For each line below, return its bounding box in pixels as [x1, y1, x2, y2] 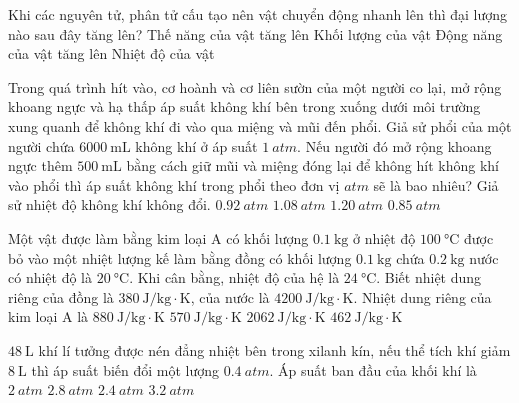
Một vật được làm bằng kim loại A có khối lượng [8, 227, 309, 248]
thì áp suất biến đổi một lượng [31, 359, 220, 380]
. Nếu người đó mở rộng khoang [297, 135, 492, 156]
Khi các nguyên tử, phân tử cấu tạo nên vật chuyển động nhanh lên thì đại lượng [8, 4, 507, 24]
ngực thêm [8, 155, 73, 176]
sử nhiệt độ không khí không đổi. [8, 194, 211, 215]
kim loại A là [8, 306, 89, 327]
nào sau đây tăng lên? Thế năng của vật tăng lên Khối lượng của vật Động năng [8, 23, 503, 44]
